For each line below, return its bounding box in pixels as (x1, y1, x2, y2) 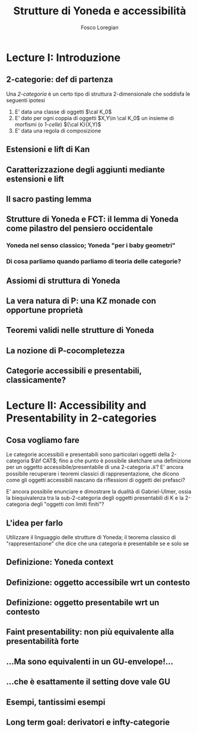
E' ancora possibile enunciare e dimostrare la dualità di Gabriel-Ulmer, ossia (6, 488, 192, 495)
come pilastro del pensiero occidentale (6, 224, 153, 234)
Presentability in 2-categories (6, 411, 157, 425)
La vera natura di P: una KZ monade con (6, 295, 156, 306)
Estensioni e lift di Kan (6, 144, 90, 155)
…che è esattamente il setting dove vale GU (6, 677, 171, 687)
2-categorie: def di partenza (6, 74, 113, 84)
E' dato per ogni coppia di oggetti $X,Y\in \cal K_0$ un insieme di (14, 114, 174, 121)
